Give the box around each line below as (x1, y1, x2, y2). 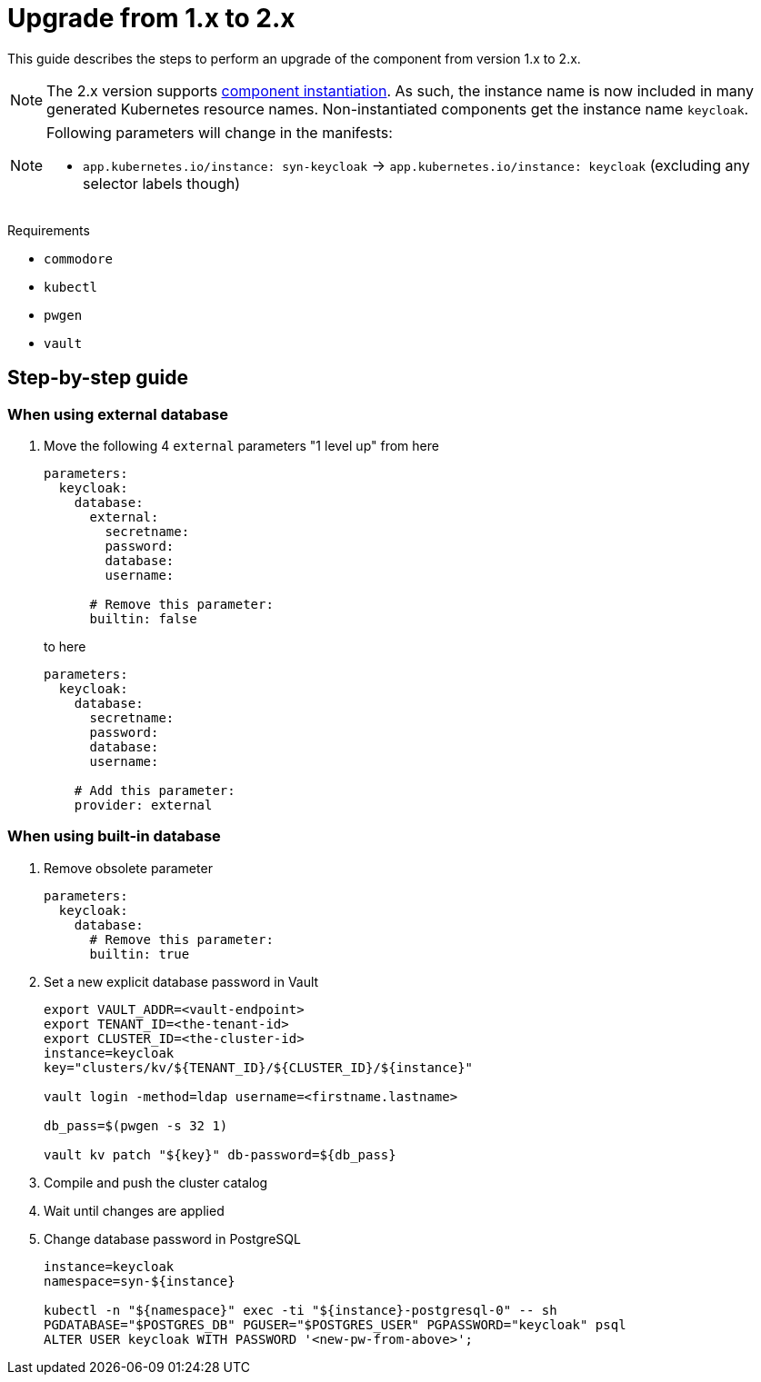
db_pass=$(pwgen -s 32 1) (44, 1118, 228, 1133)
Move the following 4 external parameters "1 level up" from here (44, 437, 439, 453)
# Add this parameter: (74, 782, 235, 798)
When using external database (7, 404, 228, 423)
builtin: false (89, 611, 197, 626)
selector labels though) (83, 174, 241, 193)
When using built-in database (7, 827, 221, 846)
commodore (44, 251, 113, 266)
